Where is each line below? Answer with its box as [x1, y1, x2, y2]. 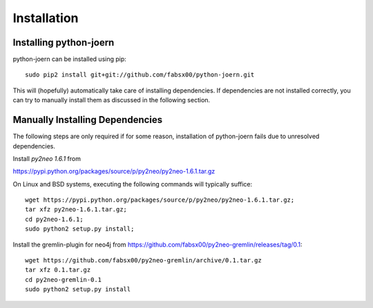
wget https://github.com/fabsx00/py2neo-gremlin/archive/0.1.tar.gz [25, 256, 262, 264]
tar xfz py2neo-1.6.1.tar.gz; [25, 206, 128, 213]
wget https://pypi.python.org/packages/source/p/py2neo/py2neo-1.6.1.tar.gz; [25, 196, 295, 204]
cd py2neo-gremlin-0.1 [25, 276, 102, 283]
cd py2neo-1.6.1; [25, 215, 84, 223]
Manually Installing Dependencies [12, 114, 163, 126]
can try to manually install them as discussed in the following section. [12, 96, 211, 104]
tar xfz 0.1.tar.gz [25, 266, 91, 274]
